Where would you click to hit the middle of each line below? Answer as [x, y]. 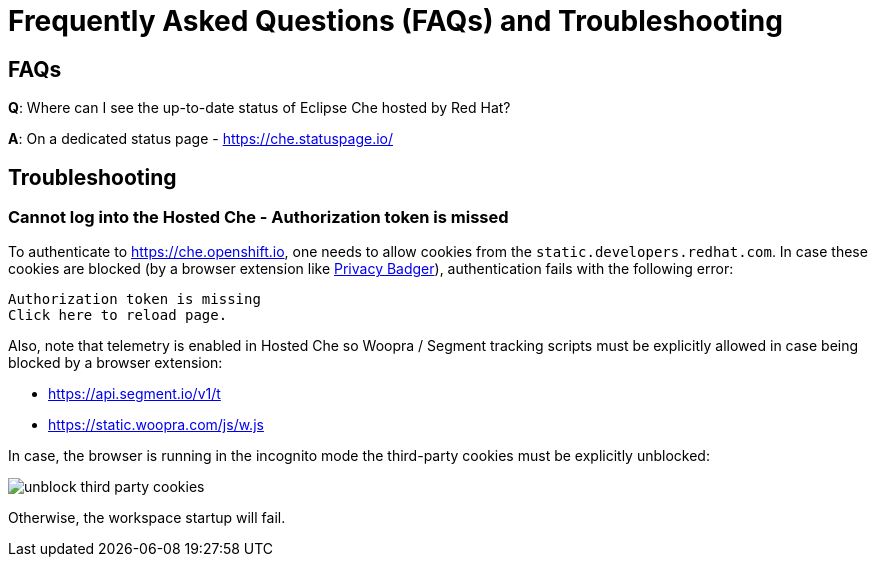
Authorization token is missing [134, 299]
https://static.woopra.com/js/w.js [156, 425]
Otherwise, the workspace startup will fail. [147, 518]
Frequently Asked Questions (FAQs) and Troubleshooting [395, 21]
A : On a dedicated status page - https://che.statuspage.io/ [200, 139]
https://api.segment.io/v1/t [134, 394]
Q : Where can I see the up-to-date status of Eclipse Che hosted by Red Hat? [259, 108]
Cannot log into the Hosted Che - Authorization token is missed [258, 217]
